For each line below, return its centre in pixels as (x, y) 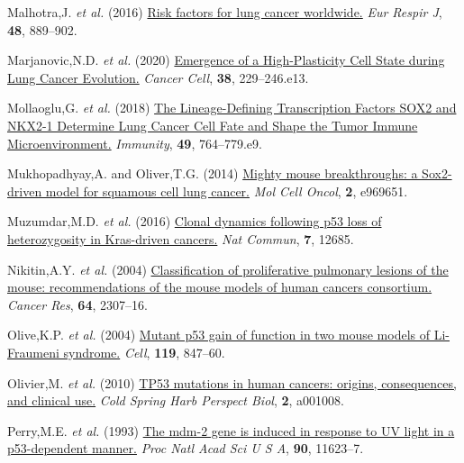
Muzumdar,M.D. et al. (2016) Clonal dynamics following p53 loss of (195, 221)
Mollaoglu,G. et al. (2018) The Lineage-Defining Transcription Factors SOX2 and (232, 108)
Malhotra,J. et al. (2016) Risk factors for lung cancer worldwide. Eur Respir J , (225, 12)
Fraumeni (33, 352)
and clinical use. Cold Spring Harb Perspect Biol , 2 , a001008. (176, 400)
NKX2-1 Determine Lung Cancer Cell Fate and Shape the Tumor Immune (213, 125)
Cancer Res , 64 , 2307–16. (77, 304)
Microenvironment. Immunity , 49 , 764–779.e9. (135, 143)
